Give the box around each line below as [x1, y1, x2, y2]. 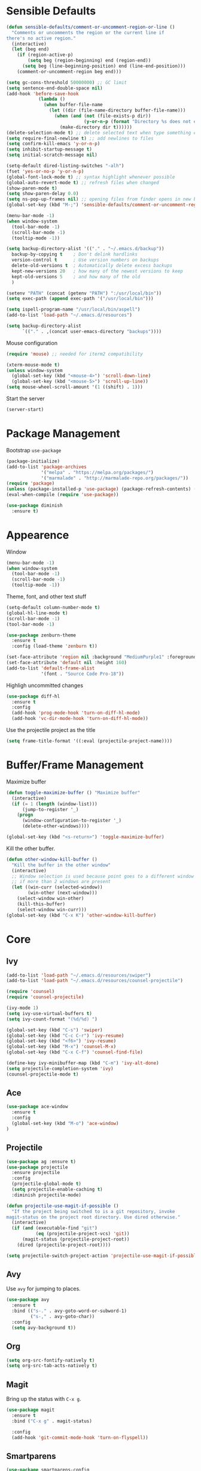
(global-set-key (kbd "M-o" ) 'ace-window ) [11, 1121, 119, 1127]
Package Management [6, 427, 121, 440]
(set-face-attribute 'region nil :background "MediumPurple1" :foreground [6, 654, 197, 661]
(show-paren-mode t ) [6, 185, 58, 191]
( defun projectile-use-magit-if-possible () [6, 1203, 119, 1209]
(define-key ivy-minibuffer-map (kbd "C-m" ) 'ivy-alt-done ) [6, 1060, 160, 1066]
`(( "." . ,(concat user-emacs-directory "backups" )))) [22, 328, 162, 334]
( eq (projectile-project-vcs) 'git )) [35, 1231, 130, 1237]
